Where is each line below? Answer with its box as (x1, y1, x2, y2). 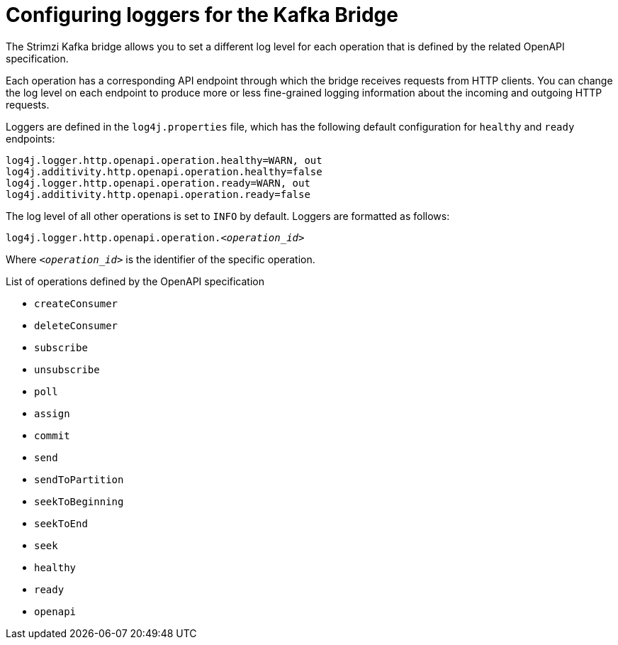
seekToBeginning (34, 495, 124, 507)
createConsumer (34, 297, 118, 309)
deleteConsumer (34, 319, 118, 331)
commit (34, 429, 70, 441)
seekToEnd (34, 517, 88, 529)
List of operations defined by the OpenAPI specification (6, 275, 264, 287)
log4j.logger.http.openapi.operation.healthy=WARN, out (6, 154, 322, 166)
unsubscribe (34, 363, 100, 375)
